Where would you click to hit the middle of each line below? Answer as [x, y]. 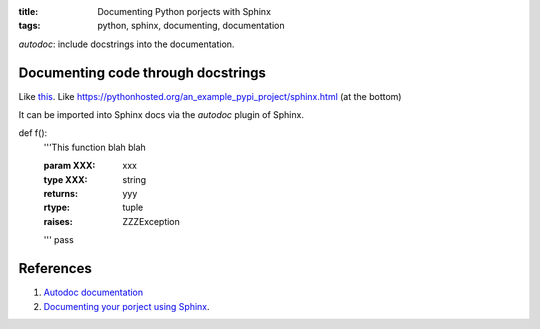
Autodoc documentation [93, 292]
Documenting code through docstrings [142, 72]
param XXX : [69, 166]
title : [28, 11]
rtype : [56, 207]
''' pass [58, 240]
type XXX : [66, 179]
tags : [29, 26]
